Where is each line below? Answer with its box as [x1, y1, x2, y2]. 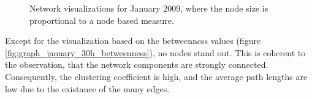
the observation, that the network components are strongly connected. [5, 58, 268, 71]
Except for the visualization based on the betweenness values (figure [5, 34, 261, 47]
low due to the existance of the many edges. [5, 82, 170, 95]
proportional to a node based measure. [29, 13, 174, 26]
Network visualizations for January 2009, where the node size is [29, 2, 268, 14]
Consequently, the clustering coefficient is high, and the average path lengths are [5, 70, 308, 82]
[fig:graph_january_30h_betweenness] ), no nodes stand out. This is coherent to [5, 46, 306, 59]
